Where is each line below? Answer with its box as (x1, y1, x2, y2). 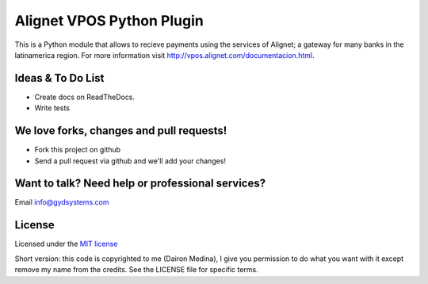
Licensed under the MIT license (14, 239, 118, 249)
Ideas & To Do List (14, 71, 105, 85)
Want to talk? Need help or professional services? (14, 177, 266, 190)
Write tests (34, 103, 71, 113)
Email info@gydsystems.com (14, 198, 109, 207)
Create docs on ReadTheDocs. (34, 92, 135, 102)
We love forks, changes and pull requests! (14, 124, 227, 138)
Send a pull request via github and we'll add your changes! (34, 155, 226, 166)
